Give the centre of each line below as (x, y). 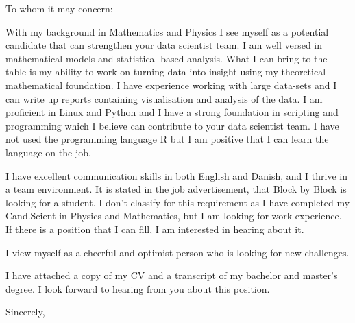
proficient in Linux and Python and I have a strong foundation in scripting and (172, 112)
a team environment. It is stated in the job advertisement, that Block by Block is (176, 189)
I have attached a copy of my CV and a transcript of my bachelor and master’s (172, 275)
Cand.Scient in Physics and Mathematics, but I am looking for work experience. (174, 216)
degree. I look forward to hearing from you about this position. (138, 288)
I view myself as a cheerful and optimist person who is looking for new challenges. (177, 252)
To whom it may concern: (59, 8)
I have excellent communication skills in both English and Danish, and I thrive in (176, 175)
